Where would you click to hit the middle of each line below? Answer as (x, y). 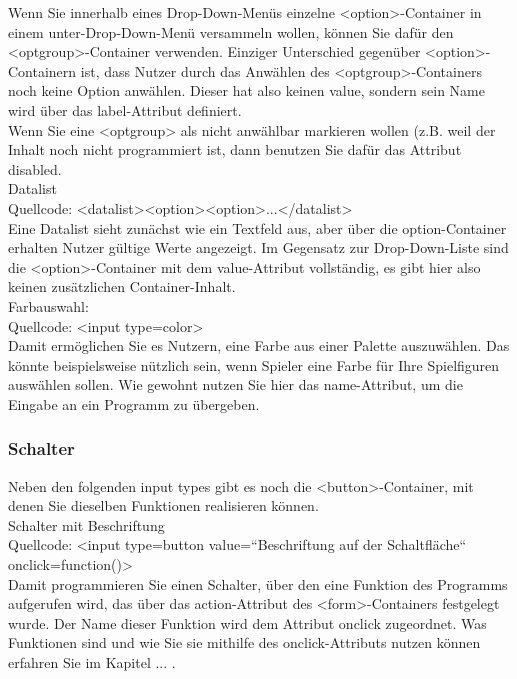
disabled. (35, 168)
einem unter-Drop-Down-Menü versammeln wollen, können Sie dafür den (231, 31)
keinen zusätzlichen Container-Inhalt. (122, 286)
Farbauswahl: (48, 305)
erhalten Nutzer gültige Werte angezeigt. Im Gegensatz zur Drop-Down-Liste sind (258, 247)
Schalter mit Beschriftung (86, 524)
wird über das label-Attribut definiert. (125, 109)
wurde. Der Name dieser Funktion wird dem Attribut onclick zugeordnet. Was (247, 622)
